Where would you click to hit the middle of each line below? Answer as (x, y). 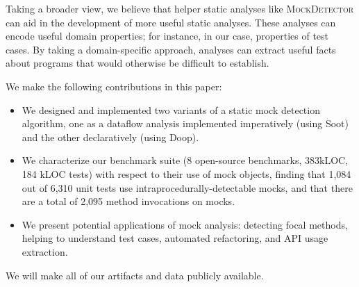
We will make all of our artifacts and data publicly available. (135, 275)
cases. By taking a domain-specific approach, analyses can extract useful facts (171, 49)
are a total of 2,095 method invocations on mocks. (128, 201)
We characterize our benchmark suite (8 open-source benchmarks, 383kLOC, (185, 160)
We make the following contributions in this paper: (114, 86)
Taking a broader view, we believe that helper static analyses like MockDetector (180, 8)
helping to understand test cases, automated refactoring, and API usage (175, 238)
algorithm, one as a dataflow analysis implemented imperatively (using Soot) (185, 123)
